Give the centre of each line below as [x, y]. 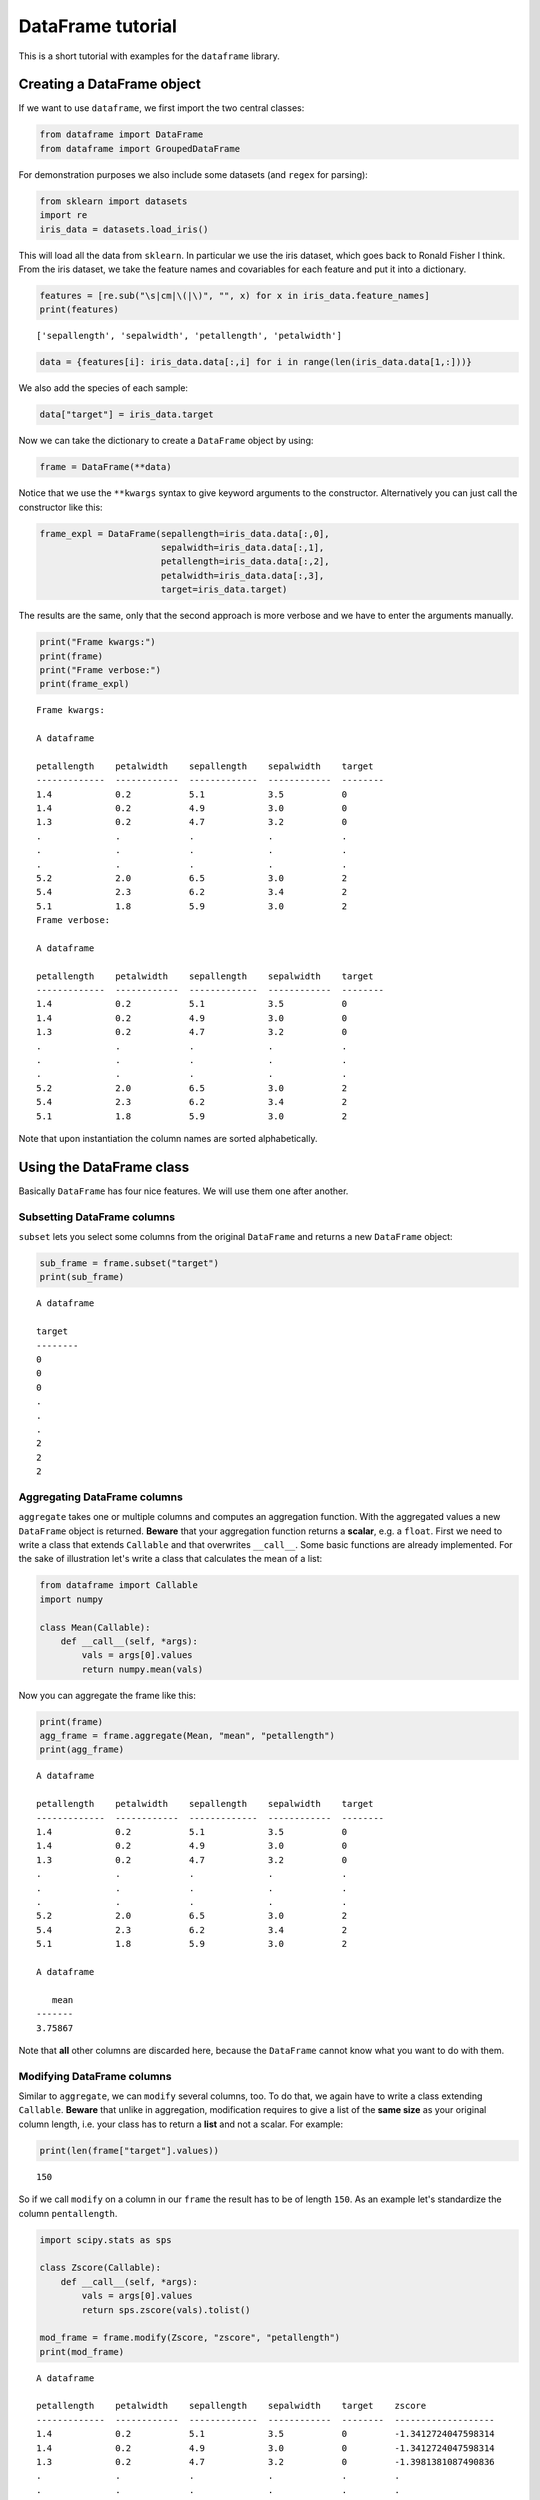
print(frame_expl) [84, 684]
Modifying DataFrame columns [95, 2076]
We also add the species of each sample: [103, 388]
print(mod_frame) [82, 2351]
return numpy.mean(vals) [142, 1669]
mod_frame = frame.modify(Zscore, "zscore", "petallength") [190, 2338]
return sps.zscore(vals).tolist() [166, 2309]
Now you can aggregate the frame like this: [107, 1695]
